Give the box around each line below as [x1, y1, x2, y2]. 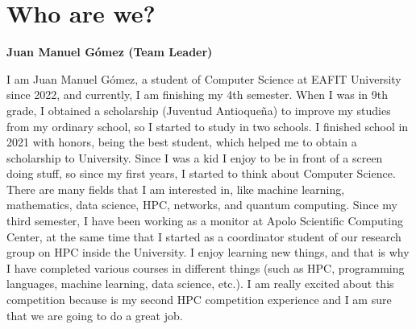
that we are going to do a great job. [6, 306, 183, 323]
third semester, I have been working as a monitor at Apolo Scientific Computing [6, 212, 403, 229]
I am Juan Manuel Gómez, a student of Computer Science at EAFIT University [6, 70, 401, 87]
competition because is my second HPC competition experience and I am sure [6, 291, 392, 308]
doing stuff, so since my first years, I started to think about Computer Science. [6, 165, 396, 182]
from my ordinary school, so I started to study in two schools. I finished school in [6, 117, 409, 134]
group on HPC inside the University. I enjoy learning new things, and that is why [6, 244, 410, 261]
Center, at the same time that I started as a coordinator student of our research [6, 228, 401, 245]
